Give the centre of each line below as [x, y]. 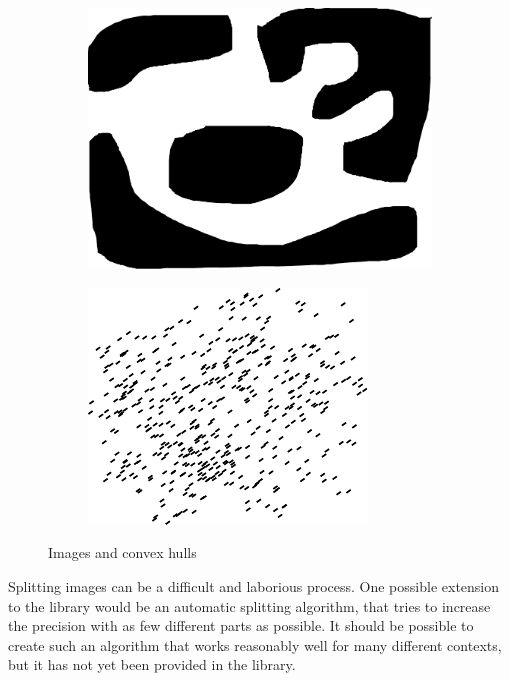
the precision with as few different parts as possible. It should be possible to [241, 625]
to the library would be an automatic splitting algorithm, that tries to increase [249, 605]
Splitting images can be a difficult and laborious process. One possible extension [254, 585]
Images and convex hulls [122, 552]
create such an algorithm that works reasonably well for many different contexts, [255, 644]
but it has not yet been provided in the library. [152, 664]
